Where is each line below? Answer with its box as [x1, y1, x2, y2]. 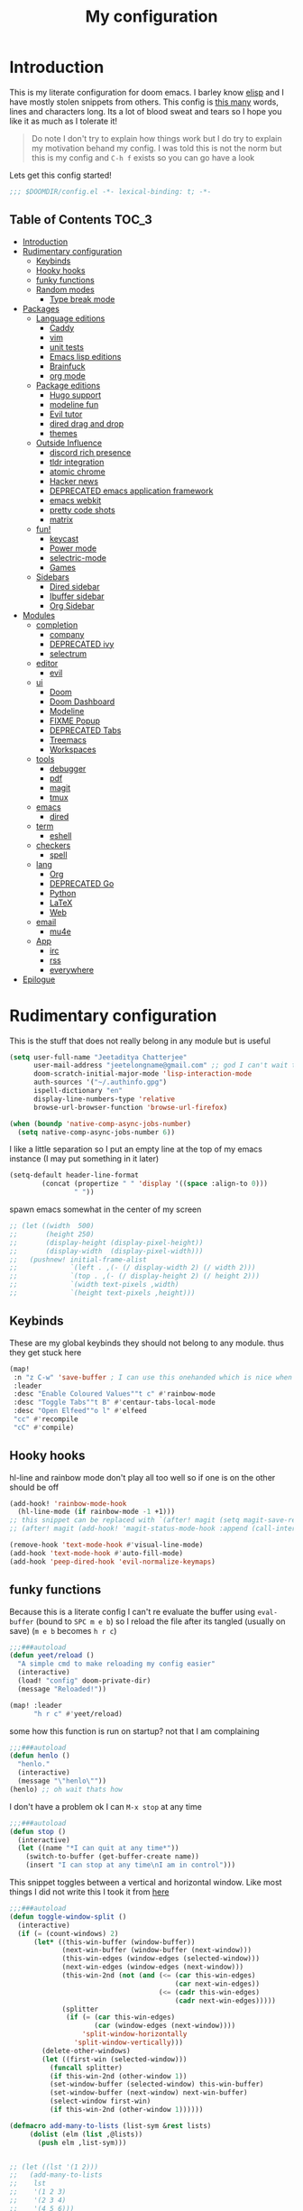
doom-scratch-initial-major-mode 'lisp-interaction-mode [32, 1069, 252, 1078]
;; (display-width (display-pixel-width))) [9, 1246, 204, 1255]
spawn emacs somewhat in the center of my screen [9, 1204, 202, 1215]
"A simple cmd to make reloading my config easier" [17, 1659, 216, 1669]
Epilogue [22, 974, 56, 985]
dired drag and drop [49, 417, 124, 429]
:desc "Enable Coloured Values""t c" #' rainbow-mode [13, 1390, 216, 1399]
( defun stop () [9, 1827, 67, 1836]
